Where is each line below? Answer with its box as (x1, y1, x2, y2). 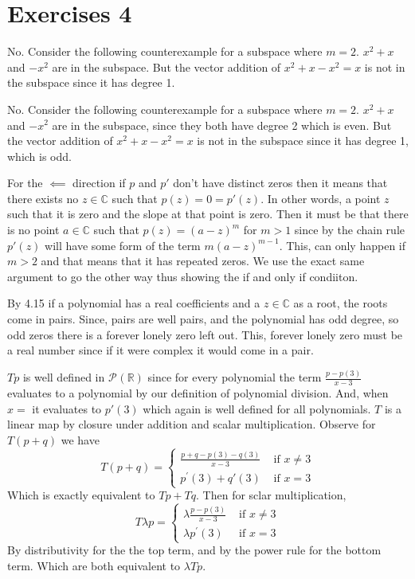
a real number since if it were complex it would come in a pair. (7, 342, 314, 358)
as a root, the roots (293, 295, 388, 311)
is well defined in (22, 369, 105, 385)
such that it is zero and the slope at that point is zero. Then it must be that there (7, 205, 409, 222)
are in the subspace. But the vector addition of (52, 58, 281, 75)
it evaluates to (32, 400, 102, 417)
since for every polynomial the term (147, 369, 322, 385)
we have (61, 431, 100, 448)
